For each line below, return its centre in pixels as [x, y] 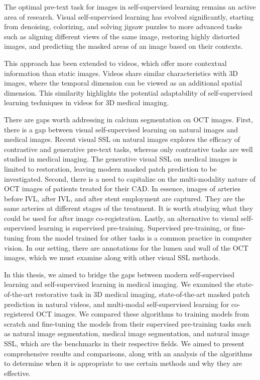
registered [19, 314]
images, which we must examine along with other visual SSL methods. [112, 257]
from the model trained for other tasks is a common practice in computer [139, 238]
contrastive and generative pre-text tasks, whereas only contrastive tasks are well [128, 149]
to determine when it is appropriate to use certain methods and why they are [123, 363]
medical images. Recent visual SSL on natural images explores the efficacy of [122, 139]
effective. [18, 373]
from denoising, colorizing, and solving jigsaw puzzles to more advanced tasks [123, 26]
